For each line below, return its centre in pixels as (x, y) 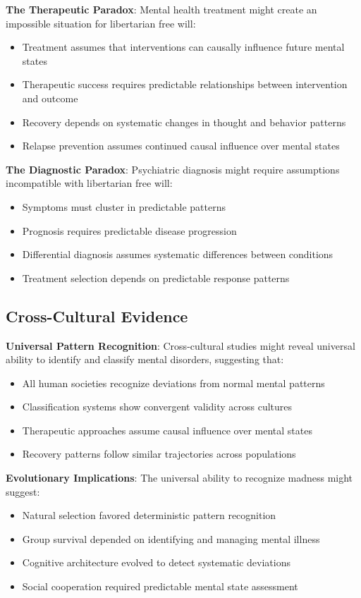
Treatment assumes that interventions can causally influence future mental (183, 47)
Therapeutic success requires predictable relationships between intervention (185, 84)
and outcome (50, 98)
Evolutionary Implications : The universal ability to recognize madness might (179, 478)
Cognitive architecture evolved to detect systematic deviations (157, 562)
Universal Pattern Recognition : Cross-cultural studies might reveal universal (180, 345)
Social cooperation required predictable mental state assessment (160, 586)
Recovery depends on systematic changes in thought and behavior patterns (184, 122)
